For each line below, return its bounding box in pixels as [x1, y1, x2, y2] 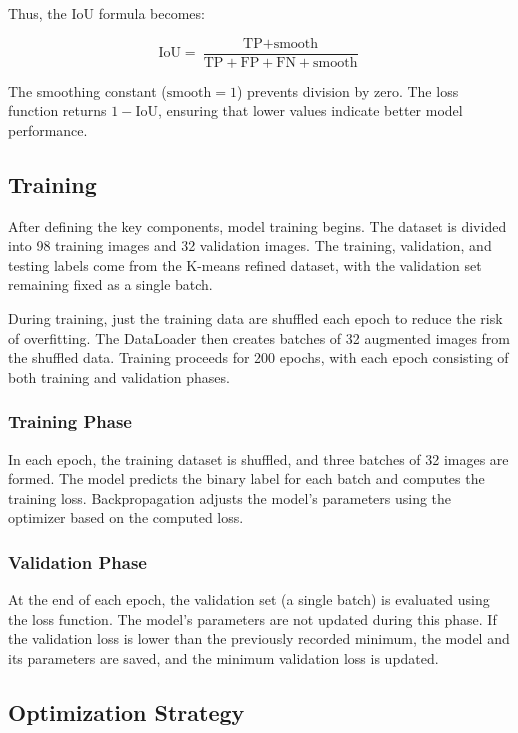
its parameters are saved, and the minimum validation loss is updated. [8, 647, 439, 668]
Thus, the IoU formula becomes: [8, 3, 205, 23]
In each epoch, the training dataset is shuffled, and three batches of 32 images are [8, 448, 509, 469]
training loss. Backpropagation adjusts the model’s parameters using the [8, 487, 452, 508]
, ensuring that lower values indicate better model [157, 100, 463, 121]
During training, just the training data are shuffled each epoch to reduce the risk [8, 308, 503, 329]
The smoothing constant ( [8, 80, 167, 101]
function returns [8, 100, 107, 121]
